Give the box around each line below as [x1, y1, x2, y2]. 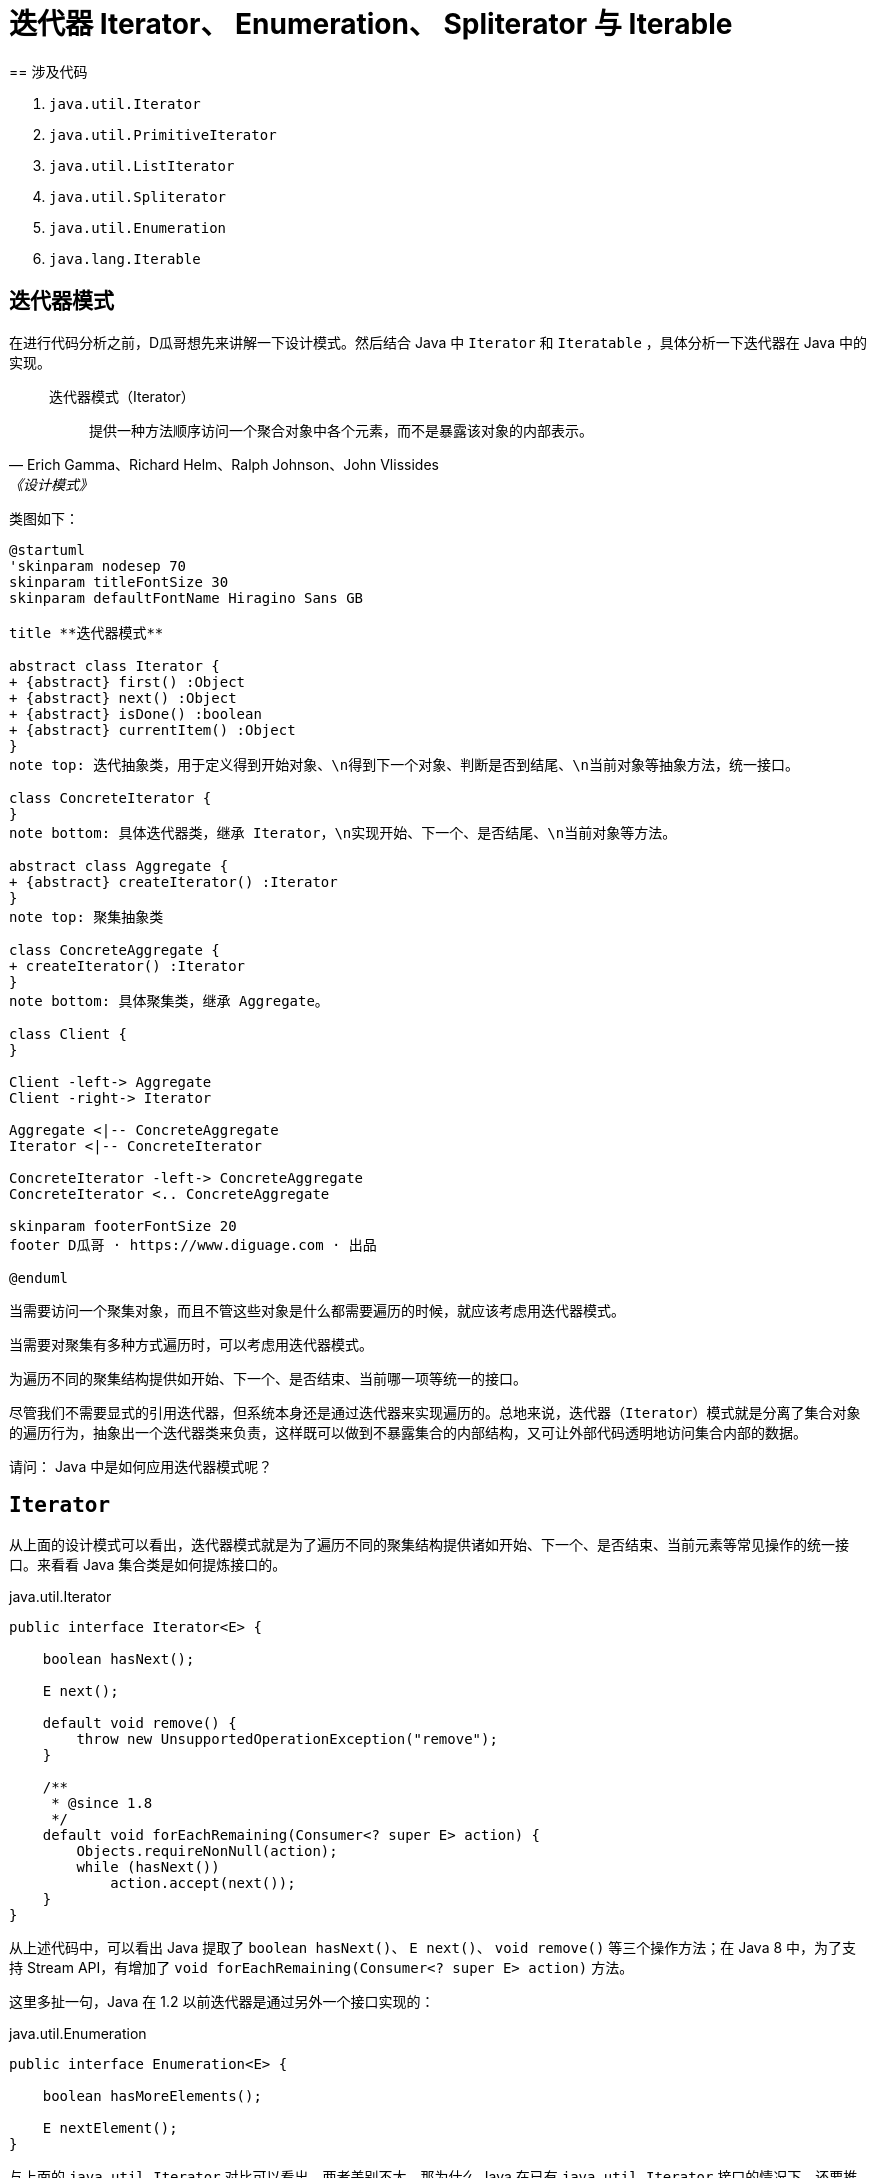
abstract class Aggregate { [9, 857, 229, 874]
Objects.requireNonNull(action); [76, 1843, 338, 1860]
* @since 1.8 [51, 1795, 153, 1812]
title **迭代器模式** [9, 624, 164, 641]
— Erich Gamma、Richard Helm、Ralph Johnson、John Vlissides [9, 455, 439, 473]
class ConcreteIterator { [9, 789, 212, 806]
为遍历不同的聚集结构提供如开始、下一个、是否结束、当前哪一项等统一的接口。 [9, 1369, 527, 1387]
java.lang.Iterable [49, 250, 201, 267]
